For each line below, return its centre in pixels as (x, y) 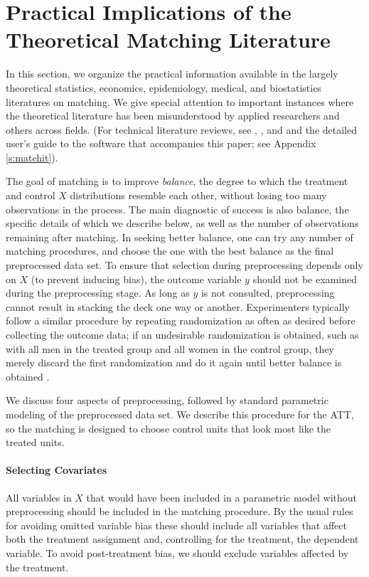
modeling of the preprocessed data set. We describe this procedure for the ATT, (180, 414)
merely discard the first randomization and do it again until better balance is (174, 362)
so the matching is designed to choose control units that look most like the (169, 428)
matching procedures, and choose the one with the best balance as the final (170, 251)
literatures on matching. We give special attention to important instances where (180, 101)
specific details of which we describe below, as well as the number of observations (182, 223)
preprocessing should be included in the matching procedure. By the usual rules (180, 511)
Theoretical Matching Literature (168, 39)
